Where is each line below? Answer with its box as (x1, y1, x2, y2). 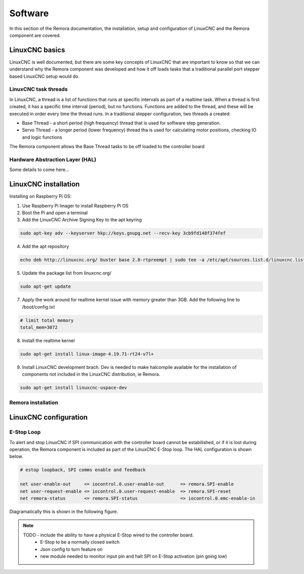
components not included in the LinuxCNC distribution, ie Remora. (22, 371, 161, 378)
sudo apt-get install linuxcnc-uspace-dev (20, 385, 127, 391)
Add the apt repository (22, 244, 69, 250)
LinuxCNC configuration (9, 413, 88, 422)
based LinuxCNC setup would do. (9, 73, 80, 79)
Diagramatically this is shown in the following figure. (9, 508, 119, 515)
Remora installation (9, 399, 58, 406)
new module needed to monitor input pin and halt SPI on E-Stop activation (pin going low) (40, 553, 227, 559)
